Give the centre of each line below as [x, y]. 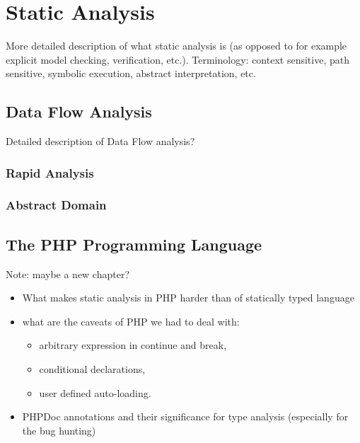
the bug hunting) [59, 430]
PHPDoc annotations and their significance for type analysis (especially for [185, 416]
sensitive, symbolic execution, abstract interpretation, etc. [131, 73]
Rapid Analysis [50, 172]
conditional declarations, [92, 368]
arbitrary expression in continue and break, [133, 345]
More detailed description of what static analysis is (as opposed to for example [176, 46]
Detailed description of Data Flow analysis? [100, 141]
